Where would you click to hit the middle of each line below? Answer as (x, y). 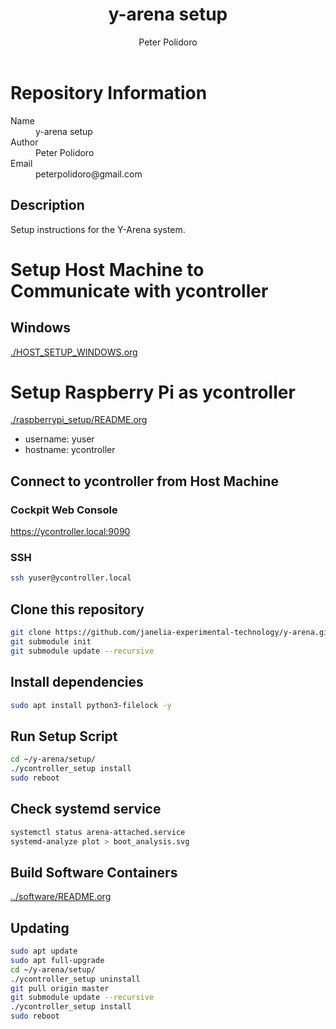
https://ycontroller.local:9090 (70, 532)
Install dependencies (77, 682)
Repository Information (109, 92)
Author (24, 142)
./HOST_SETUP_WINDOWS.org (74, 352)
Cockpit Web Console (64, 510)
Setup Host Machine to (107, 269)
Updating (40, 928)
